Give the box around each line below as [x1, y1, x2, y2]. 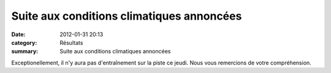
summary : [11, 48, 39, 55]
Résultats [59, 39, 83, 46]
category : [11, 39, 37, 46]
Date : [11, 31, 26, 38]
